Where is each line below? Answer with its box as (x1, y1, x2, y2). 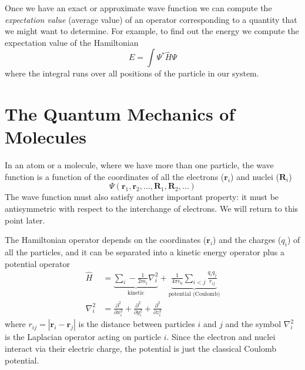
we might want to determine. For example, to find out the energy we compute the (5, 25, 299, 37)
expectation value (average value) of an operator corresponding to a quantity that (5, 13, 297, 25)
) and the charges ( (213, 234, 281, 246)
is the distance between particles (78, 318, 195, 330)
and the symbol (225, 318, 281, 330)
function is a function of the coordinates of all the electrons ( (5, 170, 224, 182)
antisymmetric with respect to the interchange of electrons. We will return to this (5, 202, 299, 215)
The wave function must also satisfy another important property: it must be (5, 191, 279, 203)
